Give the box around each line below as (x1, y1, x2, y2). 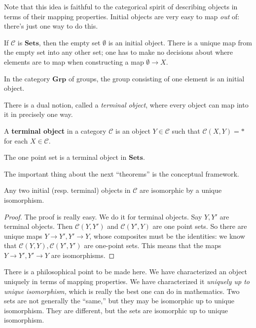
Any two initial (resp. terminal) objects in (4, 185, 131, 195)
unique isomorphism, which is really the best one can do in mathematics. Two (4, 286, 240, 296)
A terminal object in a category (4, 125, 107, 136)
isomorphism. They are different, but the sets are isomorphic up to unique (4, 305, 228, 315)
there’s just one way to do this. (4, 21, 98, 31)
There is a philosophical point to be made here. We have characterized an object (4, 266, 248, 277)
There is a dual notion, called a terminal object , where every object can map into (4, 99, 249, 109)
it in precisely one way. (4, 109, 73, 119)
